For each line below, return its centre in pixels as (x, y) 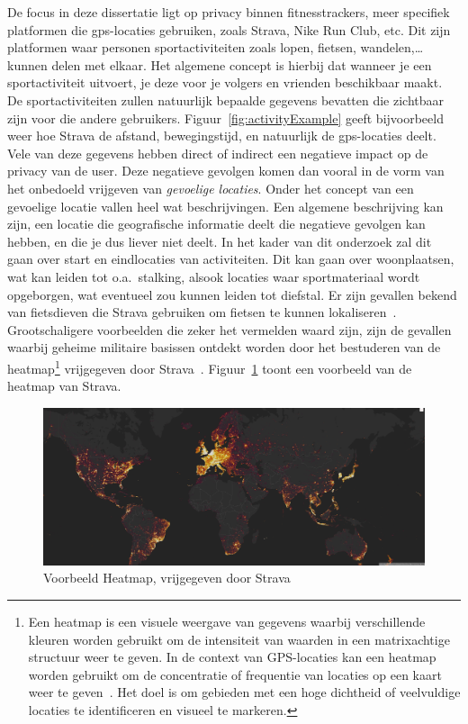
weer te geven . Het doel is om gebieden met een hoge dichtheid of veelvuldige (244, 692)
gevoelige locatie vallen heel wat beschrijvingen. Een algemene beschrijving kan (225, 206)
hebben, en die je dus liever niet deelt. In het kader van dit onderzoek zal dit (220, 241)
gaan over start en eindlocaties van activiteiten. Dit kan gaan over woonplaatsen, (231, 259)
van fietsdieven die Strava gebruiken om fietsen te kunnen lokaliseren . (202, 312)
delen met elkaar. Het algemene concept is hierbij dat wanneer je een (242, 64)
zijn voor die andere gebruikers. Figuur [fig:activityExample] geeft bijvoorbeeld (225, 118)
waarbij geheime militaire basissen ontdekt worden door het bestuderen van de (224, 347)
